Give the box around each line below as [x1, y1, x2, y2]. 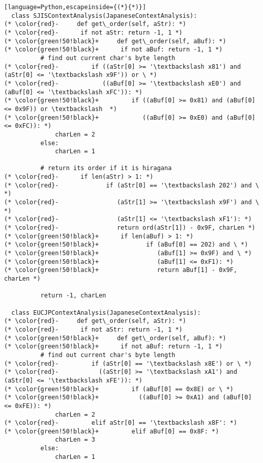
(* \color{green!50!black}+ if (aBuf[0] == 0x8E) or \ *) [4, 385, 234, 393]
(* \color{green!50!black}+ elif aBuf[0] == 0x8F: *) [4, 427, 219, 435]
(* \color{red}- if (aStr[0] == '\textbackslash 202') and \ [4, 181, 259, 189]
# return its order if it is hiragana [40, 165, 172, 172]
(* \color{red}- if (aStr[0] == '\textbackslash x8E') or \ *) [4, 360, 252, 367]
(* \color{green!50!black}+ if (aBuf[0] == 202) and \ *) [4, 241, 248, 249]
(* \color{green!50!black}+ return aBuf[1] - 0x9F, [4, 266, 238, 274]
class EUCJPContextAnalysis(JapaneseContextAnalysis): [11, 309, 201, 316]
